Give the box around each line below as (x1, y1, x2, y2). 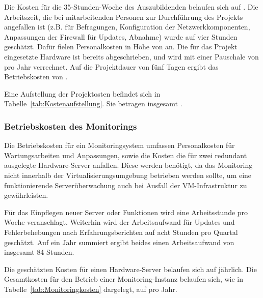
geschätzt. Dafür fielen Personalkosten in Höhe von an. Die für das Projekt (4, 41, 238, 52)
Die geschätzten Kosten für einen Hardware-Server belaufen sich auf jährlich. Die (4, 263, 257, 274)
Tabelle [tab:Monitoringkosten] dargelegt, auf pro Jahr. (4, 283, 177, 294)
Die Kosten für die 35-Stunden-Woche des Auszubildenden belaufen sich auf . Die (4, 2, 258, 12)
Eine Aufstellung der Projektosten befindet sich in (4, 88, 161, 99)
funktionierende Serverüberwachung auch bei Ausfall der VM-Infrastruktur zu (4, 180, 247, 190)
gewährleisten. (4, 190, 48, 200)
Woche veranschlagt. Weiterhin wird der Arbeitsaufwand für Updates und (4, 217, 235, 227)
